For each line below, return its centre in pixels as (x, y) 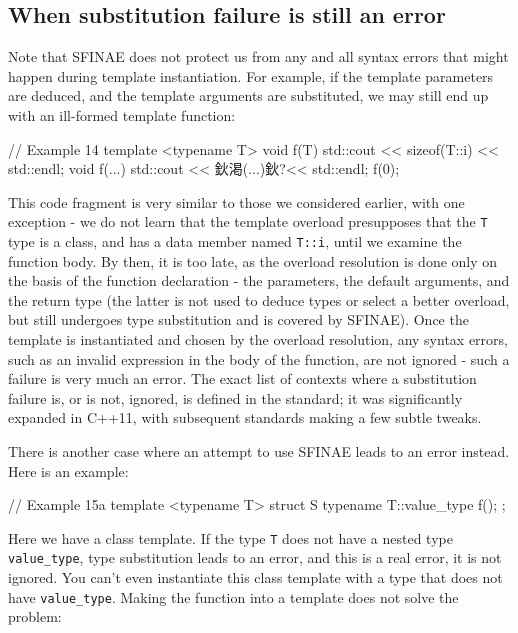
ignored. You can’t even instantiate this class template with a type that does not (255, 577)
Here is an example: (68, 470)
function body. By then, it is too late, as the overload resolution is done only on (253, 260)
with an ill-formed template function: (122, 114)
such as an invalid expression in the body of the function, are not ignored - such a (259, 358)
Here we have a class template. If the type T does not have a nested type (230, 537)
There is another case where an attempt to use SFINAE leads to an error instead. (259, 451)
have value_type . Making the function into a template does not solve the (233, 596)
